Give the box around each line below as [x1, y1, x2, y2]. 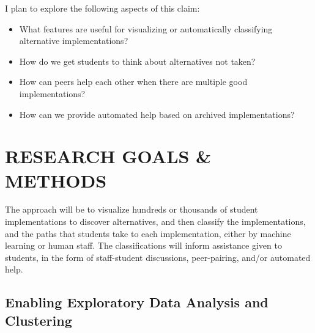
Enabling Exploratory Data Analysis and [5, 293, 269, 312]
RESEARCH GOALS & [5, 144, 212, 169]
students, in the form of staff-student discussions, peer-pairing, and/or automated [5, 251, 311, 263]
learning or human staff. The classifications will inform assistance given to [5, 239, 282, 252]
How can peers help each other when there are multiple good [19, 75, 248, 88]
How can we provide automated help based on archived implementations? [19, 108, 295, 120]
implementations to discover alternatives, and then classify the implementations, [5, 215, 306, 228]
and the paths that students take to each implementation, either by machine [5, 227, 291, 240]
